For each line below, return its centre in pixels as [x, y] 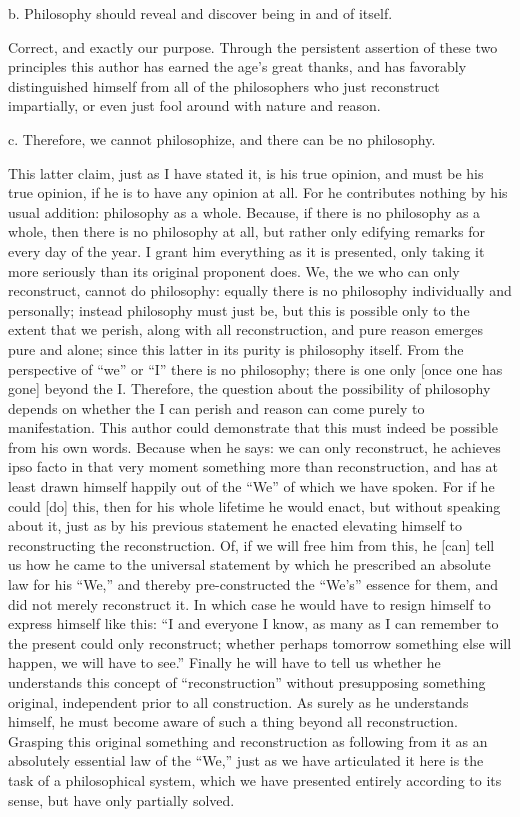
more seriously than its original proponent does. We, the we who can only [234, 270]
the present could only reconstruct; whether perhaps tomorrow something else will [260, 642]
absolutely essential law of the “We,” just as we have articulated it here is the [246, 760]
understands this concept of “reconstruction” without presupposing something [247, 682]
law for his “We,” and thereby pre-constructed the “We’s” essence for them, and [253, 584]
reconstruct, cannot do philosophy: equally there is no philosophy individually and [260, 290]
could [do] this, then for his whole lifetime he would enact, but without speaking [254, 505]
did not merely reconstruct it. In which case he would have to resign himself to [249, 603]
